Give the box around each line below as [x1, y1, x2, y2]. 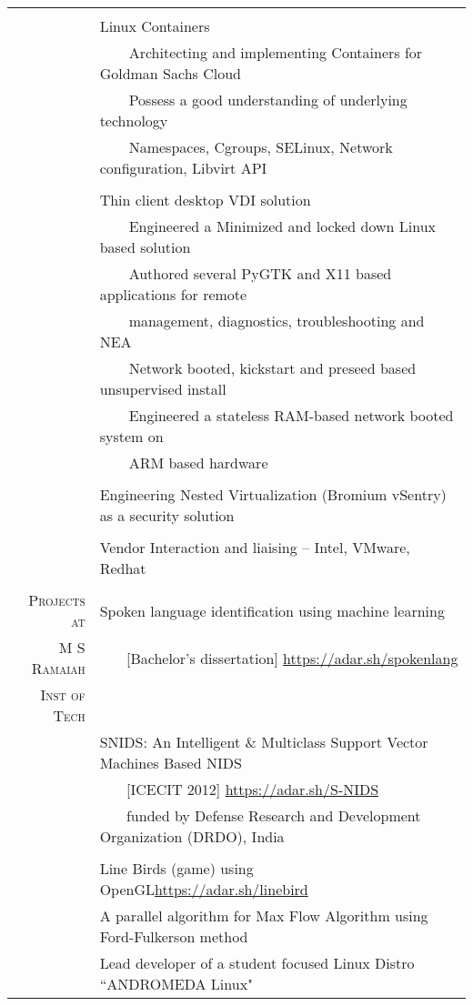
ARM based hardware [128, 452, 268, 473]
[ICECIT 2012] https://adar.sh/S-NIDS [126, 779, 379, 800]
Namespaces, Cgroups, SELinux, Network [128, 136, 393, 157]
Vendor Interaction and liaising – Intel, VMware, [99, 537, 410, 558]
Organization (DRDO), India [99, 826, 285, 847]
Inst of [40, 684, 86, 705]
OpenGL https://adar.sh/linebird [99, 879, 308, 900]
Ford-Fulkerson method [99, 926, 248, 947]
